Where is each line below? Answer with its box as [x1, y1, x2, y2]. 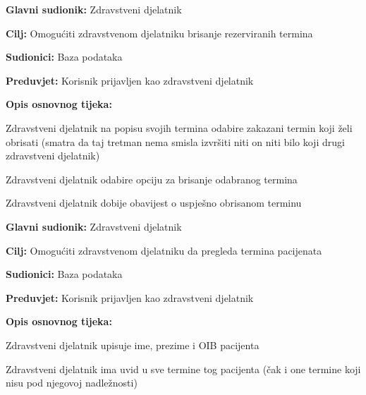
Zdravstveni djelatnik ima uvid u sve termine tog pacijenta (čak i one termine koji [6, 361, 361, 376]
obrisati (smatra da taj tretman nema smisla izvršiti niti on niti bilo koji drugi [6, 134, 345, 149]
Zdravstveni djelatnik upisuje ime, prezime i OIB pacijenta [6, 337, 260, 352]
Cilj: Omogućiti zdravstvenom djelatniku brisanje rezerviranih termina [6, 25, 313, 40]
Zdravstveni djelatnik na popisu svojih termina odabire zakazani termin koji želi [6, 120, 353, 135]
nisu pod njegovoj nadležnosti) [6, 375, 138, 390]
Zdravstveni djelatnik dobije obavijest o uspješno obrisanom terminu [6, 195, 302, 210]
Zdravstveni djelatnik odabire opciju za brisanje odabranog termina [6, 171, 298, 186]
